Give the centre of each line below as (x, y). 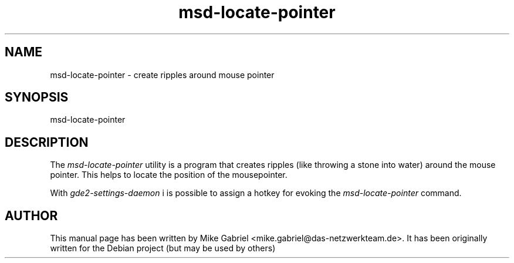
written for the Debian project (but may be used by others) (163, 248)
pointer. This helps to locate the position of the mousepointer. (169, 175)
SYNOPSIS (37, 97)
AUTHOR (31, 215)
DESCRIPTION (47, 142)
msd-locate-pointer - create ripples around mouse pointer (162, 75)
